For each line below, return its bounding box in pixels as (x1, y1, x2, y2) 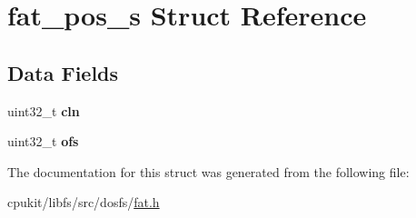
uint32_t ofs (7, 132, 79, 151)
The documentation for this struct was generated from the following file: (7, 162, 410, 181)
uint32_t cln (7, 101, 80, 120)
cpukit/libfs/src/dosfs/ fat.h (7, 193, 160, 212)
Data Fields (7, 58, 119, 86)
